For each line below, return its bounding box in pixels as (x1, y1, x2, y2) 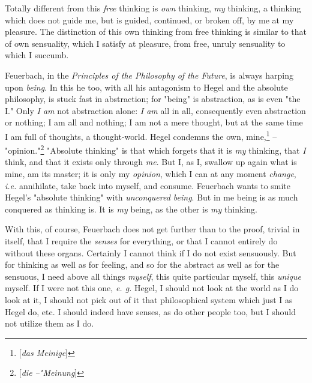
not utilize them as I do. (5, 317, 94, 330)
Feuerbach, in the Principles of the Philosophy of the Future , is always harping (5, 68, 293, 81)
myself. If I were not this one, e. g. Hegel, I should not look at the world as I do (5, 282, 299, 294)
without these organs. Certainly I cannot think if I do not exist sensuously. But (5, 246, 296, 259)
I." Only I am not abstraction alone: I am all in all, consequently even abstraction (5, 104, 306, 116)
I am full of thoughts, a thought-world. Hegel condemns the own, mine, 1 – (5, 128, 277, 142)
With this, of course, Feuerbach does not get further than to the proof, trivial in (5, 223, 300, 235)
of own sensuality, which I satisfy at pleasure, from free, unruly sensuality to (5, 37, 286, 49)
